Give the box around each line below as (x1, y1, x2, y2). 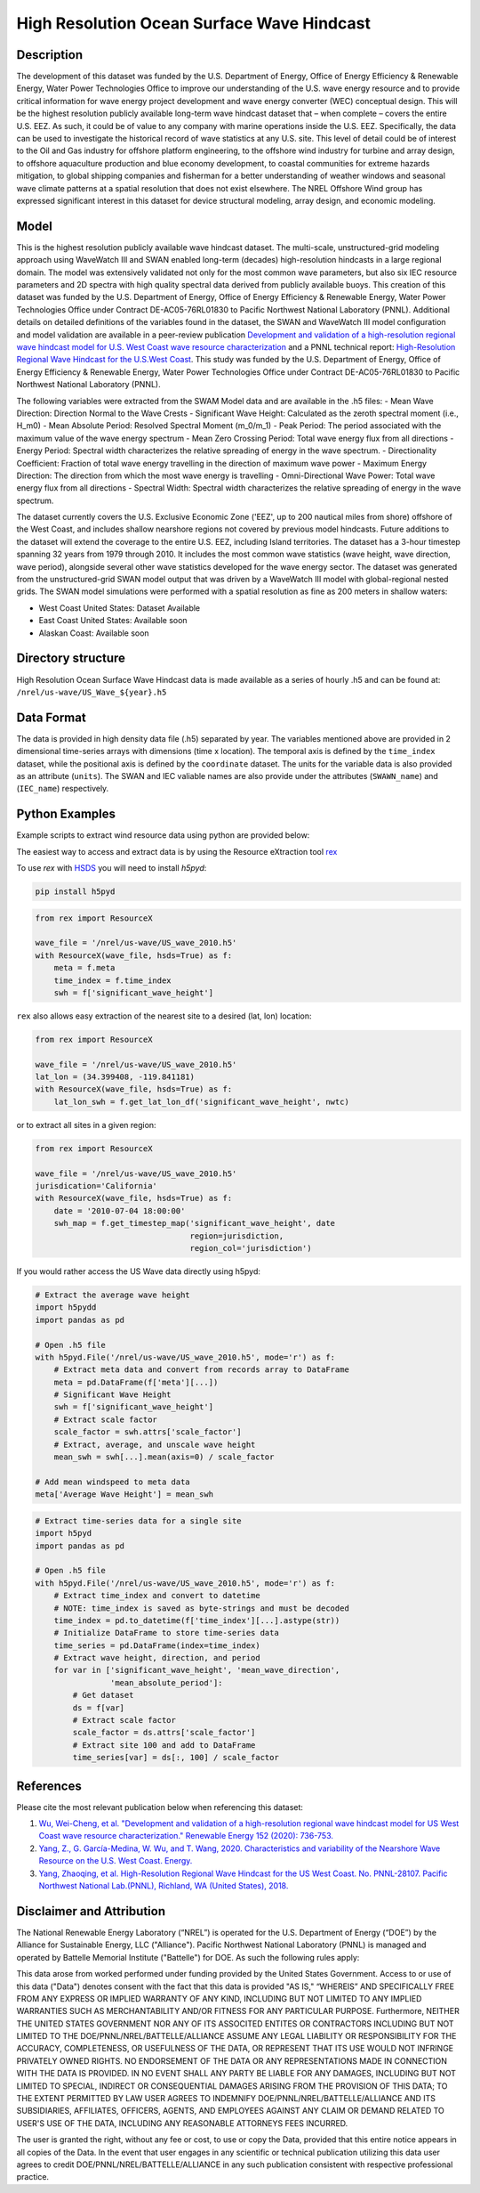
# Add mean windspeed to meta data (35, 1476, 190, 1487)
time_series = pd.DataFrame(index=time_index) (53, 1640, 261, 1651)
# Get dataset (72, 1690, 134, 1701)
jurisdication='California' (35, 1181, 157, 1191)
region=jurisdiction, (189, 1231, 284, 1241)
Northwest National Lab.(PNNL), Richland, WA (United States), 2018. (38, 1880, 289, 1891)
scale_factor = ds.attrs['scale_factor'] (72, 1727, 256, 1738)
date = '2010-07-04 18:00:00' (53, 1206, 186, 1215)
